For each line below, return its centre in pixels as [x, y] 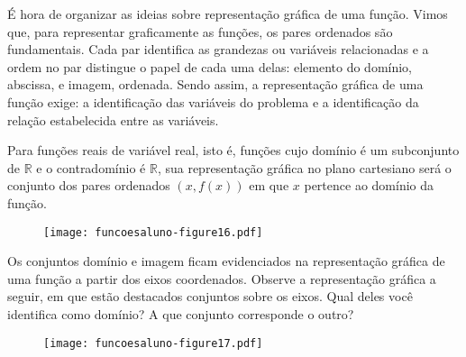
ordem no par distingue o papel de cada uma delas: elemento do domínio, [210, 66]
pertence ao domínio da [369, 185]
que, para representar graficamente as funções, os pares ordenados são [200, 31]
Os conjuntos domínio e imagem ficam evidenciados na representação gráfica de [226, 261]
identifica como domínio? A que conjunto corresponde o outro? [181, 313]
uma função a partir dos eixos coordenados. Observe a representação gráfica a [222, 278]
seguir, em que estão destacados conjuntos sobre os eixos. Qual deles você [210, 296]
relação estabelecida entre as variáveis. [113, 119]
